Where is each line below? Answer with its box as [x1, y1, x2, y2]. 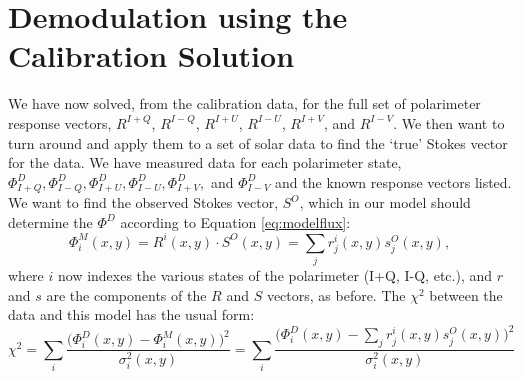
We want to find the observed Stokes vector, [8, 192, 279, 213]
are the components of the [46, 284, 207, 305]
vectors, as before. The [266, 284, 406, 305]
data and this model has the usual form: [8, 304, 255, 325]
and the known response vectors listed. [275, 171, 512, 192]
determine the [8, 211, 93, 232]
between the [429, 284, 503, 305]
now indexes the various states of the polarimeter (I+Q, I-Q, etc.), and [57, 265, 493, 286]
